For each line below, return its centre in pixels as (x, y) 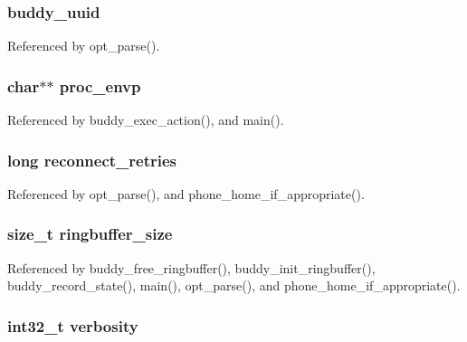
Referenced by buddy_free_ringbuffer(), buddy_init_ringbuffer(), (191, 267)
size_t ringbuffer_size (90, 234)
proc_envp (100, 85)
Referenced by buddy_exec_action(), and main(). (146, 120)
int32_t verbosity (73, 325)
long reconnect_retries (92, 160)
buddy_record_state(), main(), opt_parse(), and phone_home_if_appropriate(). (234, 285)
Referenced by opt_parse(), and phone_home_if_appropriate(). (186, 193)
